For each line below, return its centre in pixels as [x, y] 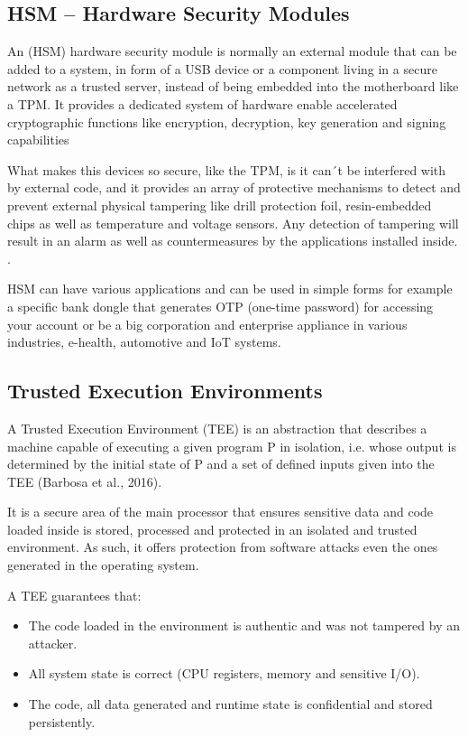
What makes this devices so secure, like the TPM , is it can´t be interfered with [227, 169]
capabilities [38, 140]
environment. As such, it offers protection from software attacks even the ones [223, 547]
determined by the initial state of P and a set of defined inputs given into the [221, 464]
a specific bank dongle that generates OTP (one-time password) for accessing [220, 306]
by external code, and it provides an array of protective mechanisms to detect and [234, 187]
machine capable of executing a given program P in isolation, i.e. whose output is [232, 446]
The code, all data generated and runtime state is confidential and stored [230, 704]
